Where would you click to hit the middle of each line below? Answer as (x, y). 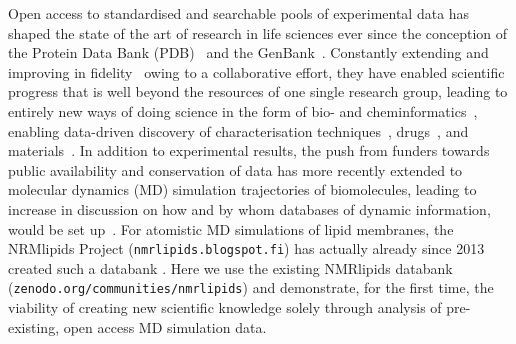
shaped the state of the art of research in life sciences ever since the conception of (258, 32)
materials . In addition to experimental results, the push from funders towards (249, 150)
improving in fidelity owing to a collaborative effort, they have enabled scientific (256, 71)
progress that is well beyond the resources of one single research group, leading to (258, 91)
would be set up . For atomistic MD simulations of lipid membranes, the (231, 228)
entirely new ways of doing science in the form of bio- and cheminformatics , (243, 110)
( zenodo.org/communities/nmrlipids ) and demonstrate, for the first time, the (251, 287)
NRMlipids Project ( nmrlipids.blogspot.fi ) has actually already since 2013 (246, 248)
